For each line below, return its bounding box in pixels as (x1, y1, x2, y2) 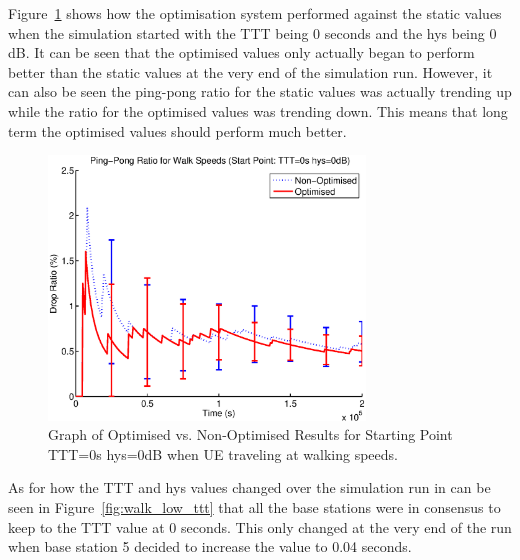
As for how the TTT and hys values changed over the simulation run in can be (8, 477, 491, 498)
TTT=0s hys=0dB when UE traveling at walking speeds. (48, 443, 398, 464)
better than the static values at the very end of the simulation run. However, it (8, 61, 493, 82)
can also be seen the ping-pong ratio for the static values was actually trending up (8, 81, 512, 102)
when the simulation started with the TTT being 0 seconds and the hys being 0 (8, 22, 497, 43)
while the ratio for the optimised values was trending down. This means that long (8, 100, 508, 121)
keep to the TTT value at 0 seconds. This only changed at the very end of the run (8, 516, 512, 537)
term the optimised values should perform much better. (8, 120, 347, 141)
